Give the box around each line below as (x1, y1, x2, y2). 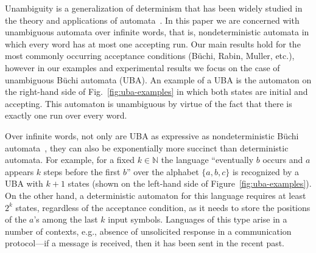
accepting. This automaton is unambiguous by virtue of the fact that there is (5, 97, 292, 109)
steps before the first (43, 165, 121, 178)
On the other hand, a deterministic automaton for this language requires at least (5, 189, 306, 201)
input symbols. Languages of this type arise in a (108, 213, 287, 226)
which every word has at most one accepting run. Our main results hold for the (5, 37, 301, 50)
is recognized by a (232, 165, 299, 178)
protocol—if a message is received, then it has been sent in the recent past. (5, 237, 285, 249)
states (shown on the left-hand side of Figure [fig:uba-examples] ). (68, 177, 312, 190)
